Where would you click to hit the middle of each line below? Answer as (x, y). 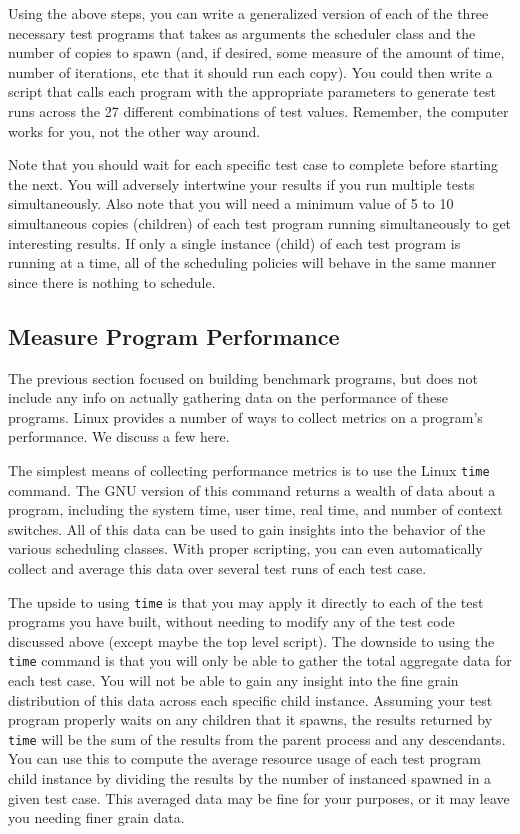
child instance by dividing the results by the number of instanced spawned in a (250, 778)
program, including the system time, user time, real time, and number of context (255, 509)
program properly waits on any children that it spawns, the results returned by (250, 719)
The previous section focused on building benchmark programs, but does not (243, 377)
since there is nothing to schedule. (112, 281)
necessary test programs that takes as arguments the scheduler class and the (242, 32)
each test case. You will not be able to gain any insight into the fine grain (233, 680)
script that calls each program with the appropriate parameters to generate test (252, 91)
